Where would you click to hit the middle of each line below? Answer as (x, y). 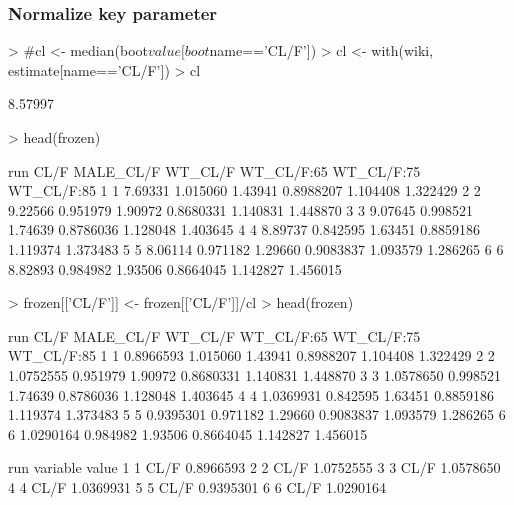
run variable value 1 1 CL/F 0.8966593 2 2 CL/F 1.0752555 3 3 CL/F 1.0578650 (254, 467)
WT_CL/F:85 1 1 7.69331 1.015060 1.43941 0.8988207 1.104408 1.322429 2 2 (244, 190)
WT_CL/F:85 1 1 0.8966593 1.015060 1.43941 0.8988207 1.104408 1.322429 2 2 (251, 355)
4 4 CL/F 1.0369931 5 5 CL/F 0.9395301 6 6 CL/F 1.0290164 (197, 486)
